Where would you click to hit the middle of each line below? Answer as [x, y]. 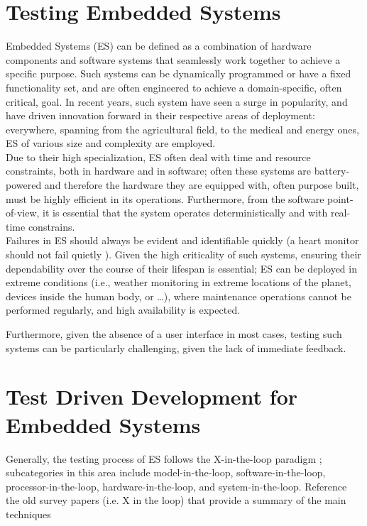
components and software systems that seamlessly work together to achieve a [173, 59]
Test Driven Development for [152, 396]
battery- [332, 171]
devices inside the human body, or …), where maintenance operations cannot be [179, 296]
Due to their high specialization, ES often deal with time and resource [158, 157]
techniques [28, 514]
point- [340, 198]
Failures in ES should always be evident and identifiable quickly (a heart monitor [182, 240]
